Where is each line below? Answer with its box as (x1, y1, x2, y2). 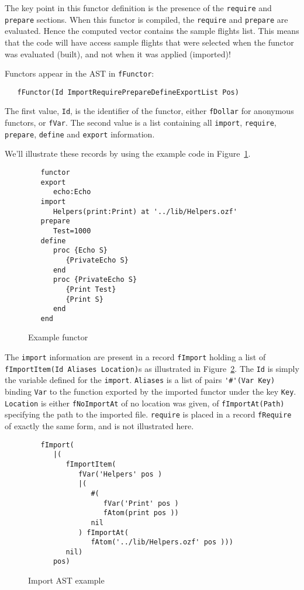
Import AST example (28, 574, 105, 586)
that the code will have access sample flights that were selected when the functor (5, 36, 294, 48)
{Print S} (65, 295, 103, 303)
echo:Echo (53, 188, 91, 196)
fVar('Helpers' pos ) (78, 470, 163, 478)
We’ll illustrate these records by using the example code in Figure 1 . (5, 147, 251, 160)
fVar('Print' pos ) (103, 499, 179, 508)
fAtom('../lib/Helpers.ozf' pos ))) (91, 538, 233, 547)
